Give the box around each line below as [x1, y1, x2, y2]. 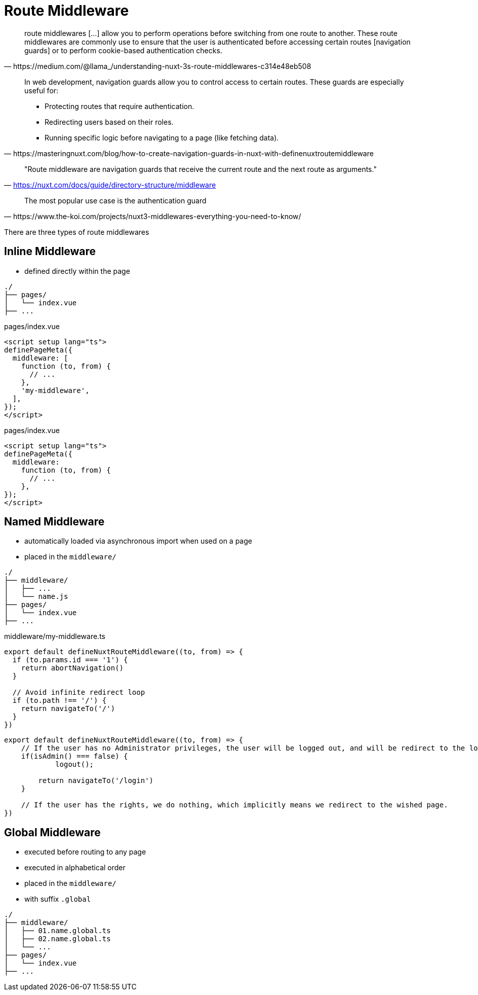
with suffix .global [24, 895, 91, 904]
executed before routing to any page [24, 847, 146, 857]
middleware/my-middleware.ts [4, 632, 105, 641]
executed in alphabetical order [24, 863, 126, 872]
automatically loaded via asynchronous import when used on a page [24, 537, 252, 546]
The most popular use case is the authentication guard [24, 196, 207, 205]
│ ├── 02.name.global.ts [4, 935, 111, 943]
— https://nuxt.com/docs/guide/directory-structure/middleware [4, 180, 216, 189]
